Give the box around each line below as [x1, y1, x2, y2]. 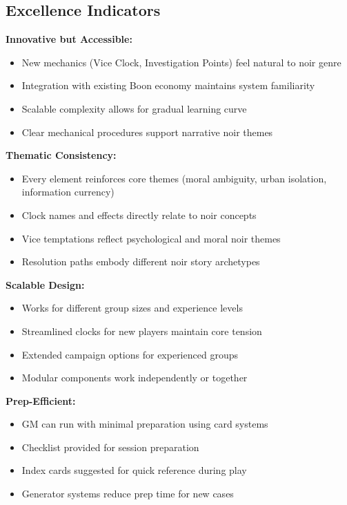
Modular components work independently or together [21, 370, 248, 385]
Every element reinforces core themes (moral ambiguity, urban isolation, [21, 171, 327, 185]
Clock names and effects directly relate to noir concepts [21, 207, 257, 222]
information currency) [21, 184, 115, 199]
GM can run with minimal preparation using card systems [21, 417, 268, 431]
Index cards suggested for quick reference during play [21, 463, 247, 477]
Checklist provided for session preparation [21, 439, 199, 454]
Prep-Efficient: [6, 393, 76, 408]
